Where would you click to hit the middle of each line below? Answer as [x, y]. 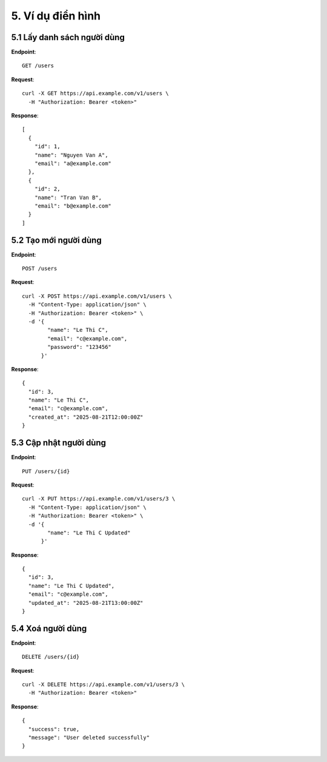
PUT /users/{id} [46, 471]
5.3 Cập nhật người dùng [58, 443]
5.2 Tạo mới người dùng [57, 240]
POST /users [40, 268]
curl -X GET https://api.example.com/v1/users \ [95, 93]
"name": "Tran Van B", [68, 197]
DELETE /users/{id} [51, 657]
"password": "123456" [80, 347]
